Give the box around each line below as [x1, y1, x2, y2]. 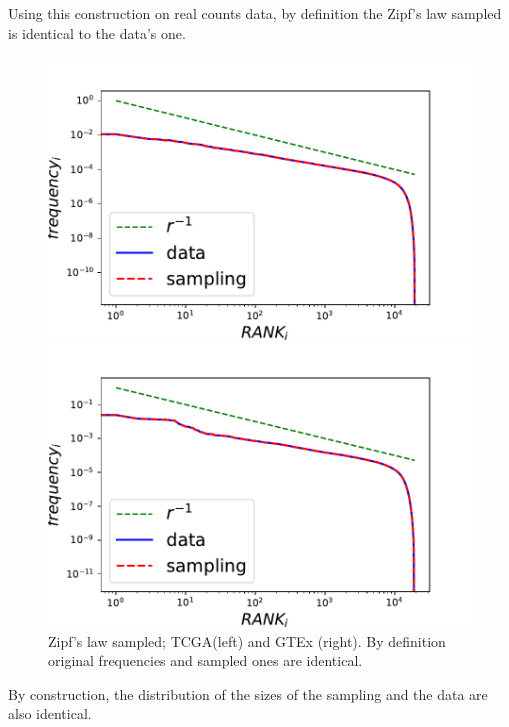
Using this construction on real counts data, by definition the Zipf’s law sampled [8, 3, 502, 23]
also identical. [8, 703, 92, 724]
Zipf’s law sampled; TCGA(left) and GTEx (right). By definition [48, 630, 446, 651]
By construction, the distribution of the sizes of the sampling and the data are [8, 683, 488, 704]
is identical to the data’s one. [8, 22, 186, 43]
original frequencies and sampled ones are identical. [48, 650, 363, 671]
